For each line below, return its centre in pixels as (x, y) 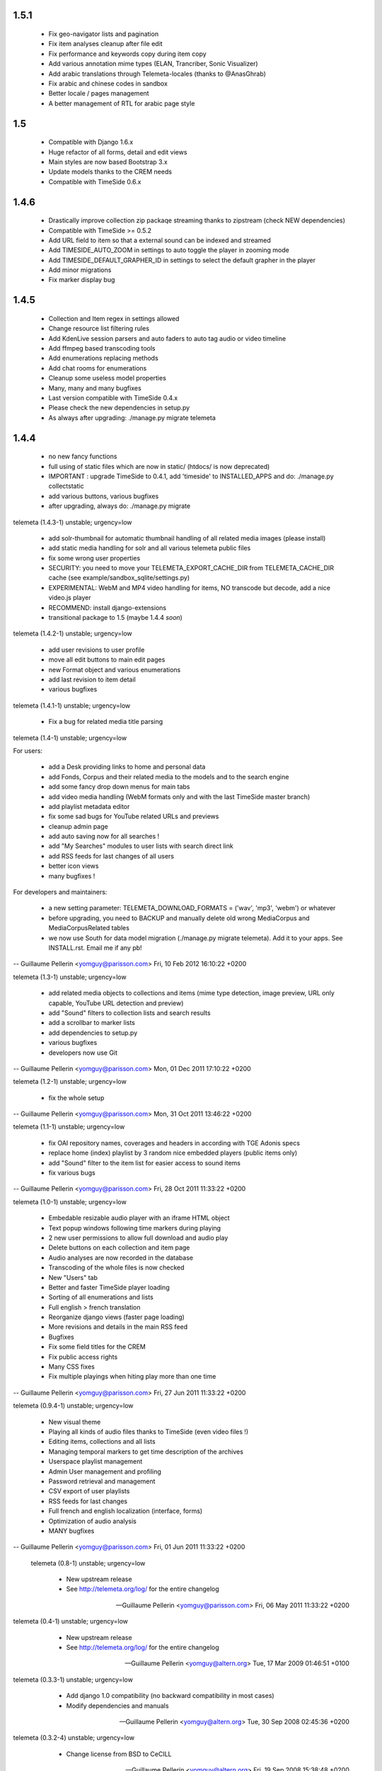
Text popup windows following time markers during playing (135, 1228)
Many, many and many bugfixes (95, 388)
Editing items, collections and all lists (102, 1442)
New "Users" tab (73, 1277)
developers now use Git (83, 1053)
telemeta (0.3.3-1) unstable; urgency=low (73, 1680)
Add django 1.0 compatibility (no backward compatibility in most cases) (170, 1696)
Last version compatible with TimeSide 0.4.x (113, 398)
